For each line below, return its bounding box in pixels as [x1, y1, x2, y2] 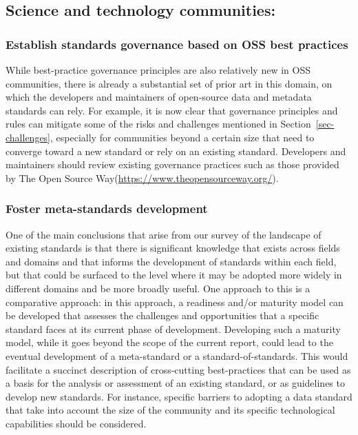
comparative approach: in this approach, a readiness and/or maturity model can [6, 294, 344, 309]
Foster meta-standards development [6, 200, 208, 217]
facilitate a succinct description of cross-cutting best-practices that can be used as [6, 362, 351, 376]
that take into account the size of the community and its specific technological [6, 403, 335, 417]
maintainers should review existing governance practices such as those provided [6, 157, 339, 172]
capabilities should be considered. [6, 416, 147, 430]
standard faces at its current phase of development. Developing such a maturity [6, 321, 341, 336]
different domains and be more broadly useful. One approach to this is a [6, 281, 310, 295]
